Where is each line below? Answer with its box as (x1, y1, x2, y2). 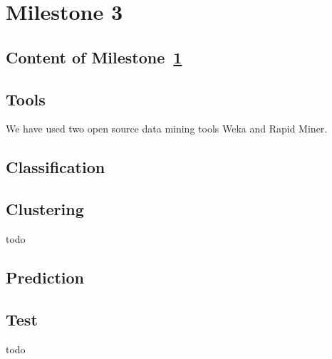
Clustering (6, 198, 84, 220)
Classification (6, 156, 105, 178)
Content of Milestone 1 (6, 46, 182, 68)
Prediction (6, 266, 84, 288)
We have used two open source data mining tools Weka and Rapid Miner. (6, 121, 328, 136)
